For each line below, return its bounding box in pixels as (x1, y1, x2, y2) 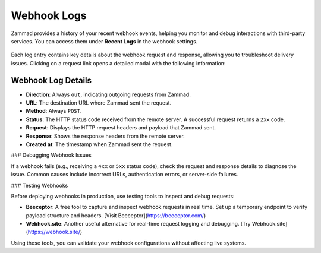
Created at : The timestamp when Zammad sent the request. (26, 140, 173, 148)
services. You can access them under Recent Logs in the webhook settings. (11, 37, 198, 45)
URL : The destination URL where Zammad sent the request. (26, 99, 172, 106)
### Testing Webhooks (11, 182, 68, 189)
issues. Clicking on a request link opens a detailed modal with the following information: (11, 59, 226, 67)
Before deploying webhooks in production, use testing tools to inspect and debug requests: (11, 192, 235, 200)
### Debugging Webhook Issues (11, 151, 92, 159)
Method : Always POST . (26, 107, 82, 115)
